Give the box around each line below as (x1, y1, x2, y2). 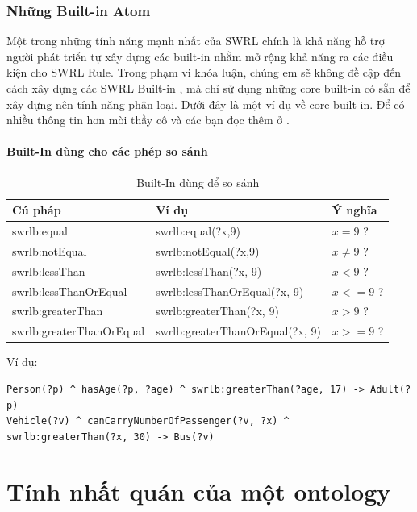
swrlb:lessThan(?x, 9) (156, 262, 262, 279)
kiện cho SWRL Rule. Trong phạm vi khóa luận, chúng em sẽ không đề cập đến (6, 64, 402, 81)
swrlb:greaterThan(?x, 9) (156, 302, 279, 319)
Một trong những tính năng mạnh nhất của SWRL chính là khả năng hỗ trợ (6, 32, 385, 49)
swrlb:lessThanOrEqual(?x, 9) (156, 282, 304, 299)
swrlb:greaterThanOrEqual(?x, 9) (156, 323, 321, 339)
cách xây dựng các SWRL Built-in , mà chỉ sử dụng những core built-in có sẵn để (6, 80, 411, 96)
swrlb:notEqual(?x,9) (156, 242, 260, 259)
